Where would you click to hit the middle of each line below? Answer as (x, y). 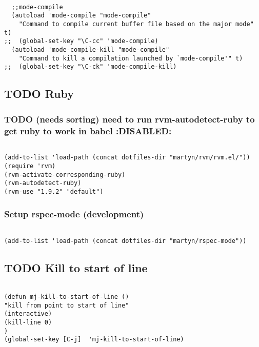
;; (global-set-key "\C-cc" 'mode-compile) (81, 41)
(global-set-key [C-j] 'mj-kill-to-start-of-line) (94, 340)
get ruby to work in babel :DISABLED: (88, 130)
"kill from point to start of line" (67, 305)
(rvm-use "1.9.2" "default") (54, 192)
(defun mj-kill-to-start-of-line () (67, 297)
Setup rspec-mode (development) (74, 213)
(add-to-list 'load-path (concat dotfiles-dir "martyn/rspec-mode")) (125, 241)
